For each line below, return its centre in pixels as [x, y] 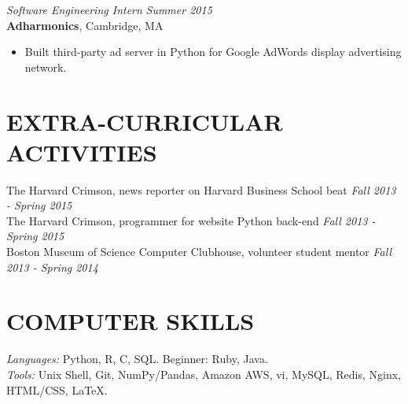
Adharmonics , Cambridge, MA [85, 25]
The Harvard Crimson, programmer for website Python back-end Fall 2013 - [191, 220]
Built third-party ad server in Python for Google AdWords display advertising [213, 52]
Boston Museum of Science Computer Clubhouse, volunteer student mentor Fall [199, 252]
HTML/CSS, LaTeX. [57, 389]
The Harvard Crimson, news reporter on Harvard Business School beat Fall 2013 [201, 189]
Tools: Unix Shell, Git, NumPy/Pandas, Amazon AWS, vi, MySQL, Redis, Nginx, [204, 374]
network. [46, 67]
